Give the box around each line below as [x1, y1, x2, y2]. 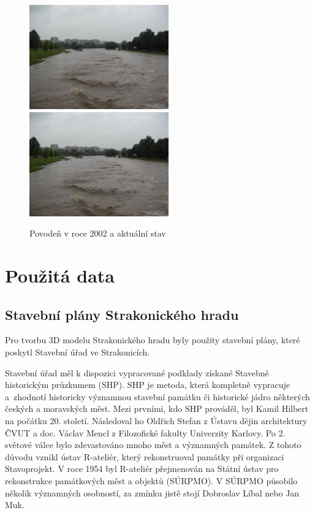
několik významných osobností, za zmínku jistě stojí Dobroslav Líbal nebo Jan [5, 486, 300, 499]
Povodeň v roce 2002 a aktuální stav [29, 227, 166, 240]
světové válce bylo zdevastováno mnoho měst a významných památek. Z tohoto [5, 438, 302, 451]
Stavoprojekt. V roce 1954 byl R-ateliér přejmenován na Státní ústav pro [5, 462, 279, 475]
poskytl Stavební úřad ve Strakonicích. [5, 346, 150, 359]
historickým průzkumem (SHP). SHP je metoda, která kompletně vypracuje [5, 378, 290, 391]
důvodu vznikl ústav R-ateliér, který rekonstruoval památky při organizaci [5, 450, 284, 463]
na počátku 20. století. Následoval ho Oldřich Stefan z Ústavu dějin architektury [5, 414, 308, 427]
